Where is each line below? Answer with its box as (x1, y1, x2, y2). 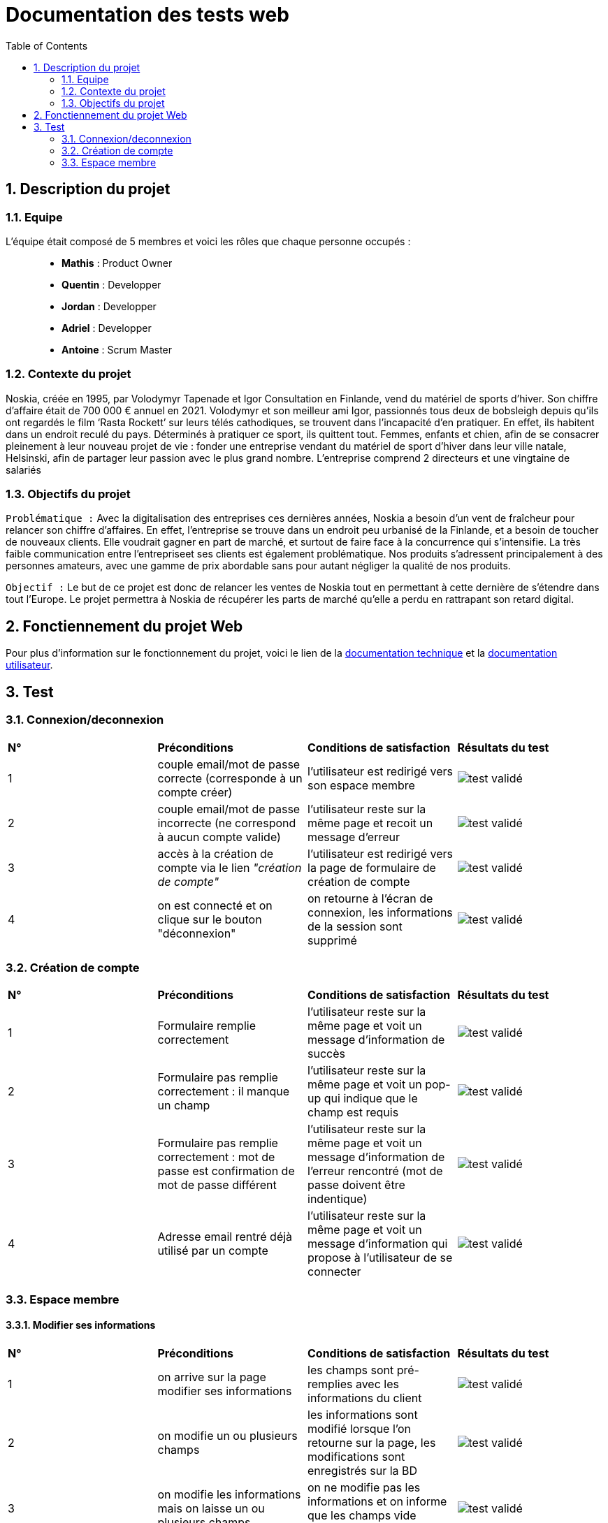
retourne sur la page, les (307, 1435, 436, 1450)
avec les (355, 1376, 399, 1391)
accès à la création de (157, 846, 274, 861)
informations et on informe (307, 1494, 447, 1508)
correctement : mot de (157, 1150, 275, 1165)
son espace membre (307, 778, 415, 792)
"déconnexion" (157, 926, 236, 940)
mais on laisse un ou (157, 1501, 265, 1515)
